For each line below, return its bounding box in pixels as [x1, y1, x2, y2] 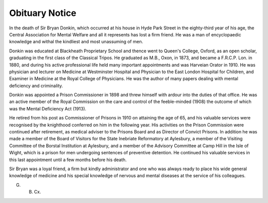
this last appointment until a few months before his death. [9, 157, 127, 163]
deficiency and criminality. [9, 83, 63, 89]
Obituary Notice [9, 7, 76, 18]
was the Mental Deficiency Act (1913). [9, 105, 86, 111]
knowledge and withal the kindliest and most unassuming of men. [9, 39, 143, 45]
